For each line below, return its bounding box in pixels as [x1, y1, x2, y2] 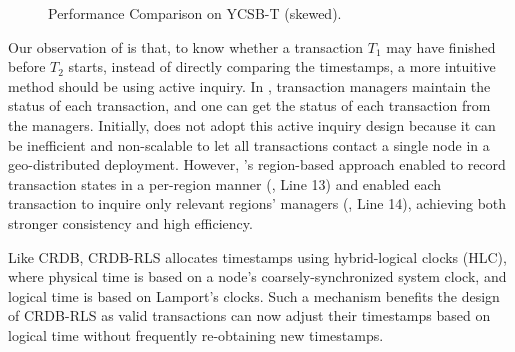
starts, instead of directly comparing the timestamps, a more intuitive [68, 56, 496, 77]
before [8, 56, 46, 77]
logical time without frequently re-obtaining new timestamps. [8, 324, 384, 345]
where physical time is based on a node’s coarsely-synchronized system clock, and [8, 266, 507, 287]
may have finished [386, 36, 496, 57]
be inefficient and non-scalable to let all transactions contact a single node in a [8, 134, 490, 155]
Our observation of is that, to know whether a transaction [8, 36, 364, 57]
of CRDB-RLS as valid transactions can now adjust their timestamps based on [8, 305, 491, 326]
